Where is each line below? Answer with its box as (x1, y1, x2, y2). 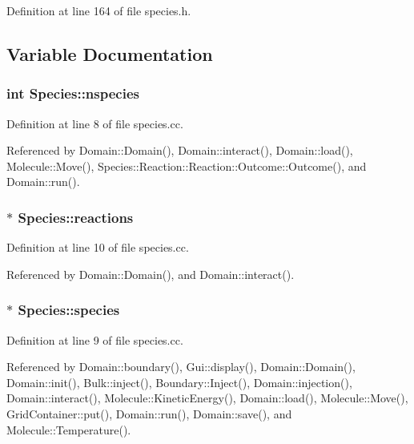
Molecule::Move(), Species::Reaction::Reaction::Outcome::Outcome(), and (6, 157, 367, 174)
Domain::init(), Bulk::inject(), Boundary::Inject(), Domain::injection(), (6, 373, 352, 390)
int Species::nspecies (6, 83, 139, 103)
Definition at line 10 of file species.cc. (6, 239, 189, 256)
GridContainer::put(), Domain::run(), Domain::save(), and (6, 405, 292, 422)
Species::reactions (18, 207, 134, 227)
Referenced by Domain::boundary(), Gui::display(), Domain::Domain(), (6, 358, 356, 375)
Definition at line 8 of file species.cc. (6, 115, 183, 131)
